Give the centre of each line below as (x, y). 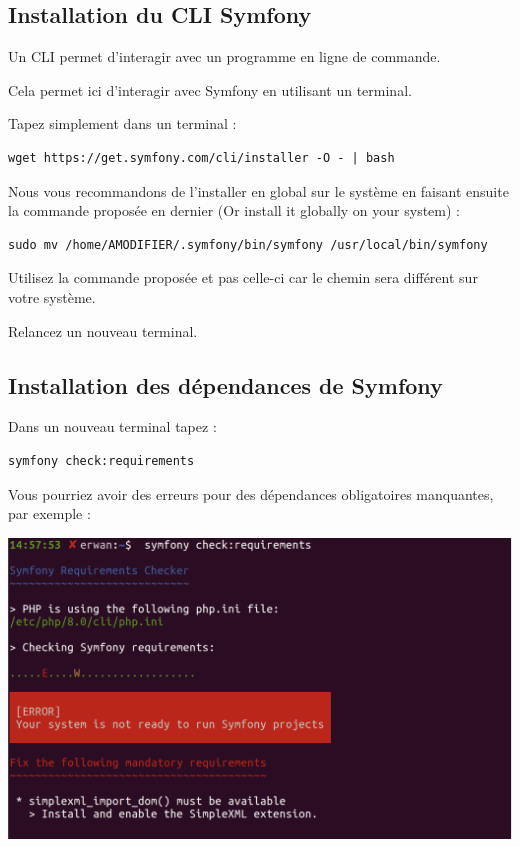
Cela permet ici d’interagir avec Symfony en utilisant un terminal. (210, 89)
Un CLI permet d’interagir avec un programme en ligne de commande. (224, 56)
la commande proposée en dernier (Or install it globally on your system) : (234, 210)
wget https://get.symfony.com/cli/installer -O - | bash (201, 157)
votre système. (52, 296)
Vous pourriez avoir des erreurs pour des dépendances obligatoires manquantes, (251, 493)
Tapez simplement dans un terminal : (122, 123)
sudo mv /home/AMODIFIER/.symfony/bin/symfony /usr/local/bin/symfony (248, 244)
